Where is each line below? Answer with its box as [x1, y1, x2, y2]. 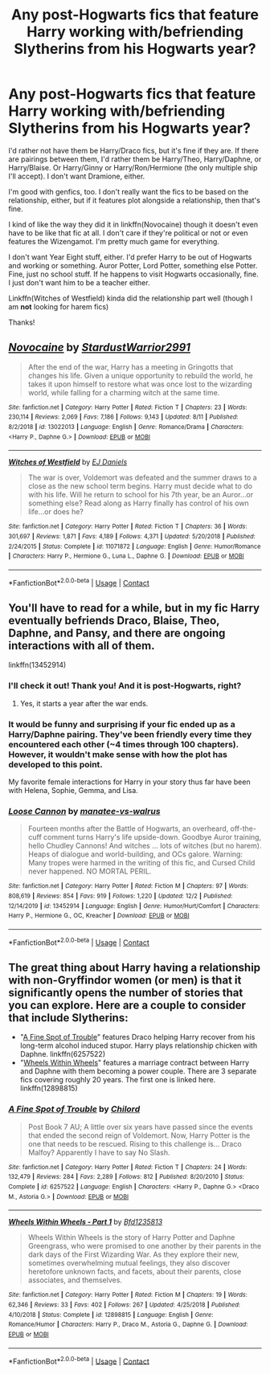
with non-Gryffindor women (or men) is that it [8, 974, 242, 988]
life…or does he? [27, 507, 84, 517]
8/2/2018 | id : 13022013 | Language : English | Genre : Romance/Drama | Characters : [8, 423, 243, 431]
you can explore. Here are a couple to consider [8, 999, 247, 1012]
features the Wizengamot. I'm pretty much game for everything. [8, 236, 219, 246]
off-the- [230, 824, 257, 833]
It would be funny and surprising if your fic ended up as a [8, 718, 235, 730]
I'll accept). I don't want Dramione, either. [8, 171, 145, 181]
